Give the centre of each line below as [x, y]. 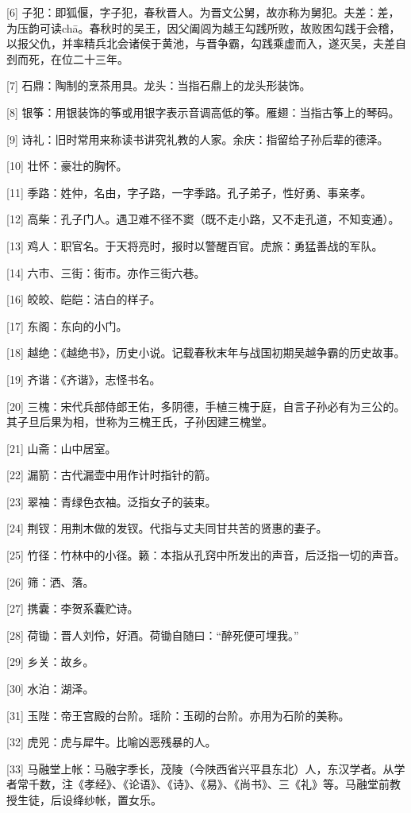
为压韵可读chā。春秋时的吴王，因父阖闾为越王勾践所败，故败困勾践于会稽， [204, 27]
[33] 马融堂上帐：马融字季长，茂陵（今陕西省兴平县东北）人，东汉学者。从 [200, 768]
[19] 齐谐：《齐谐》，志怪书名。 [84, 379]
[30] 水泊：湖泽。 [50, 689]
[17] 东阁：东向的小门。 [67, 325]
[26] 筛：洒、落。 [50, 581]
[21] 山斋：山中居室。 [61, 448]
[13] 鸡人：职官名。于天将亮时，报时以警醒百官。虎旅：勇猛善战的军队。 [195, 245]
